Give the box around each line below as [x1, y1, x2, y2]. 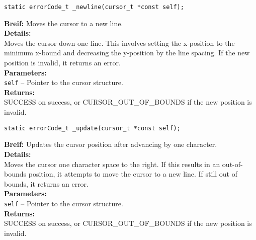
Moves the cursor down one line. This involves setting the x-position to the [4, 37, 235, 48]
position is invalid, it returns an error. [4, 57, 121, 68]
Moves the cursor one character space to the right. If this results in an [4, 158, 220, 169]
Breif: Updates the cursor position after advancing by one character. [4, 139, 217, 149]
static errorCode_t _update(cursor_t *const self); [4, 124, 181, 132]
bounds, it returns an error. [4, 178, 89, 189]
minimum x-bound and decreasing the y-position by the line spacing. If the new [4, 47, 250, 58]
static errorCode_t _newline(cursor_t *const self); [4, 4, 184, 11]
